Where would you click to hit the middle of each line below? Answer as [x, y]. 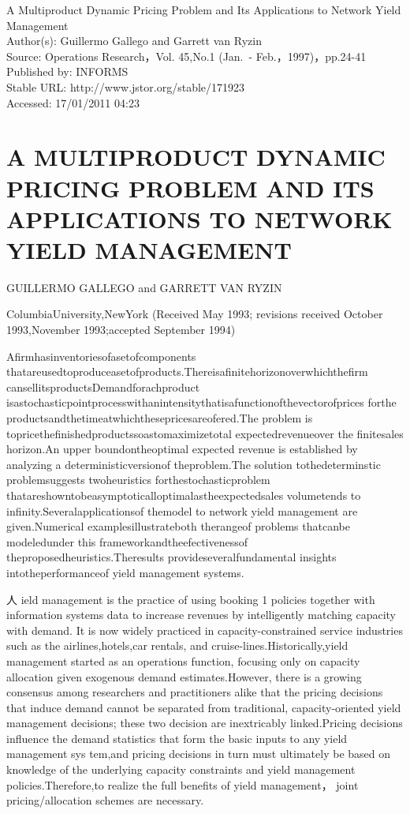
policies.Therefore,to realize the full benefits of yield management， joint [183, 784]
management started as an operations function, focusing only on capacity [183, 660]
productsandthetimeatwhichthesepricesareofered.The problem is [160, 418]
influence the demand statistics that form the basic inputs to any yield [177, 738]
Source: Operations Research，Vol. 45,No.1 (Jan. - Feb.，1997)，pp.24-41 [186, 56]
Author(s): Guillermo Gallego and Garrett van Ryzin [134, 41]
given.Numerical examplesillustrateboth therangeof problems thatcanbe [178, 526]
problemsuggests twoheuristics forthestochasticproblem [138, 480]
